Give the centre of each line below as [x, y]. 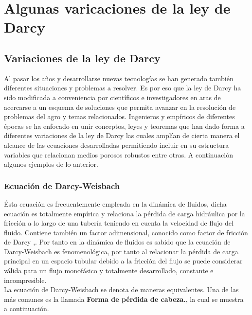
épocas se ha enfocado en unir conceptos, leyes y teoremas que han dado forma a [124, 126]
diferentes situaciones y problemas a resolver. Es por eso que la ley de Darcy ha [123, 88]
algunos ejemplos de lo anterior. [51, 164]
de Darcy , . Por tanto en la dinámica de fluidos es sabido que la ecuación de [117, 242]
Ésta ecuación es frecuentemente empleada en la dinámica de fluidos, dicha [115, 203]
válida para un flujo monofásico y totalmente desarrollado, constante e [109, 271]
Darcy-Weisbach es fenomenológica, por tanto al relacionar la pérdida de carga [121, 251]
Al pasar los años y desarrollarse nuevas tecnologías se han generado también [119, 78]
